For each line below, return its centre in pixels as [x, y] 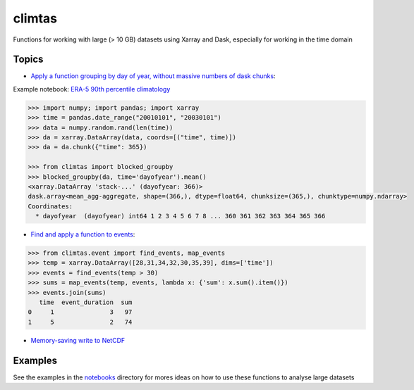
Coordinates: [50, 206]
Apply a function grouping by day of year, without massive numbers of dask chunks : [153, 76]
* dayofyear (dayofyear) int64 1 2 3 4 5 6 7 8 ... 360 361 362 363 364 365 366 [181, 216]
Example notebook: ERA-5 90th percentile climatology [92, 89]
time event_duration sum [86, 302]
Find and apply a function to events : [83, 234]
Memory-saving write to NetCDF [78, 340]
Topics [28, 59]
